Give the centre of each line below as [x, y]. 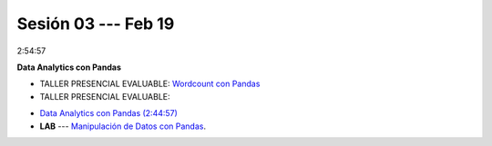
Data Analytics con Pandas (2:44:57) [108, 113]
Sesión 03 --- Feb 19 [96, 24]
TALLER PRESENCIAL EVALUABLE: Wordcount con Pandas [150, 84]
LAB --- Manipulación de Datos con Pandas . [123, 126]
